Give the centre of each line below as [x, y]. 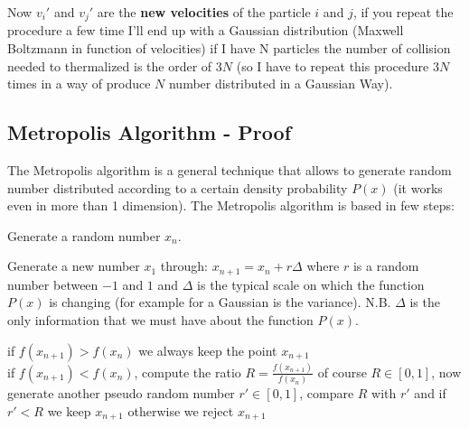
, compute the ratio [188, 372]
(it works [418, 187]
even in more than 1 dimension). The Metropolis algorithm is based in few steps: [231, 205]
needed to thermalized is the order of [110, 65]
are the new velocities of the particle [204, 12]
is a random [386, 266]
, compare [327, 393]
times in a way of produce [79, 84]
